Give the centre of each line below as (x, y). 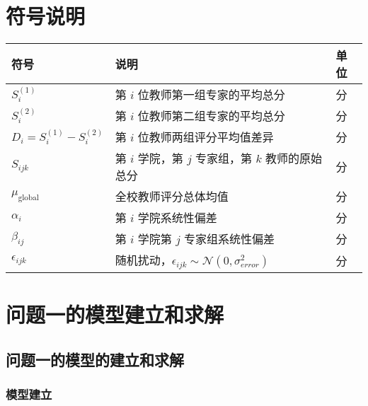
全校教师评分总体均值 (172, 197)
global (28, 197)
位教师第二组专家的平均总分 (211, 116)
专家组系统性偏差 (230, 239)
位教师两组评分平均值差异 (206, 137)
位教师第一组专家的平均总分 (211, 95)
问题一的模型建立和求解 (115, 314)
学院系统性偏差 (177, 218)
